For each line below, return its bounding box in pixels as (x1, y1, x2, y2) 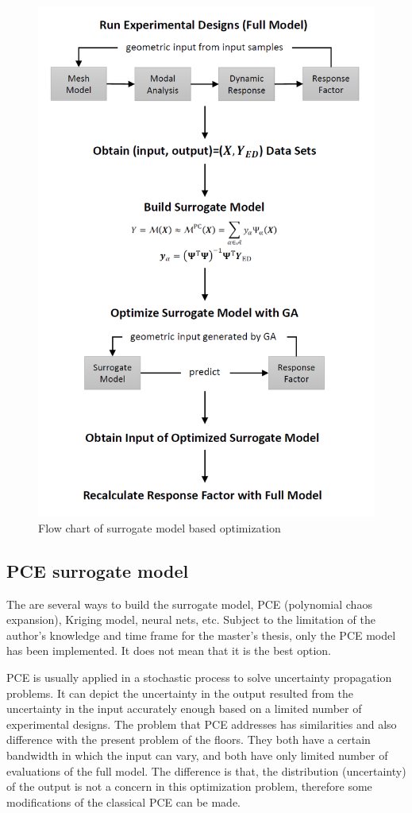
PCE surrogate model (6, 558, 189, 583)
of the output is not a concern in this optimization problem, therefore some (6, 778, 372, 795)
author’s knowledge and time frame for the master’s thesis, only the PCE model (6, 626, 396, 643)
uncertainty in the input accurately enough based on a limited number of (6, 700, 362, 717)
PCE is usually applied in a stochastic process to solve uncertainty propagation (6, 669, 392, 686)
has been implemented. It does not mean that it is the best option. (6, 642, 332, 659)
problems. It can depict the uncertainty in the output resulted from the (6, 684, 354, 701)
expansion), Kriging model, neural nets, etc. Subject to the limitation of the (6, 611, 375, 628)
